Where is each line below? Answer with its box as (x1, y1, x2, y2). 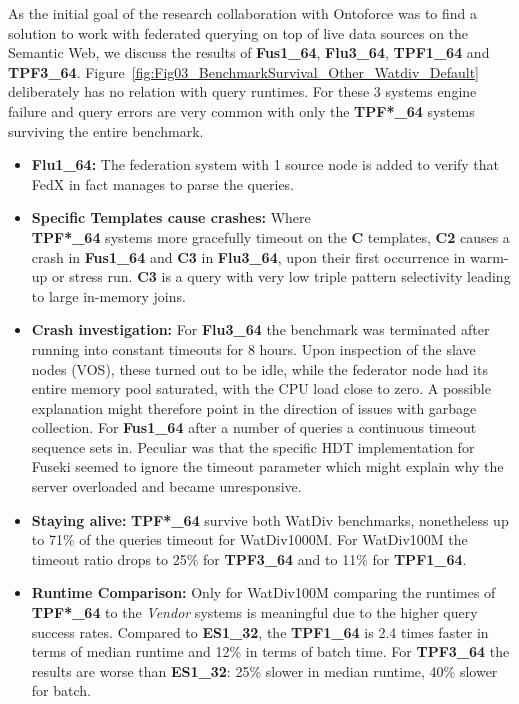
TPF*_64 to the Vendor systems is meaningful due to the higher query (31, 602, 478, 623)
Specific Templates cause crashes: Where (31, 207, 311, 228)
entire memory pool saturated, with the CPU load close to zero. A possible (31, 378, 491, 399)
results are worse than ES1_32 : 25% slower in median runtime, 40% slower (31, 660, 498, 681)
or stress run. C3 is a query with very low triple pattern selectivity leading (52, 266, 511, 287)
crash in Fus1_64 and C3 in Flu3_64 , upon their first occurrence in (31, 246, 466, 267)
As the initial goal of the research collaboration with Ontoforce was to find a (8, 3, 477, 23)
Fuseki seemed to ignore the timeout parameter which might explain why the (31, 456, 504, 477)
